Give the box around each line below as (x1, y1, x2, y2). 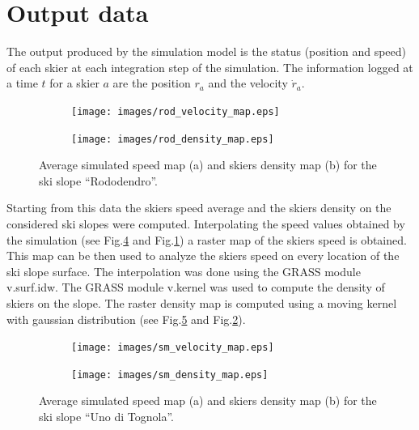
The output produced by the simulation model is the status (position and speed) (6, 43, 407, 60)
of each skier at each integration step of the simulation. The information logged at (6, 58, 413, 75)
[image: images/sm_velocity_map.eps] (71, 342, 274, 354)
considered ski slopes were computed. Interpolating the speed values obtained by (6, 215, 405, 232)
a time (6, 75, 38, 92)
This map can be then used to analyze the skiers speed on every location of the (6, 247, 400, 264)
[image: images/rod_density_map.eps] (71, 133, 274, 145)
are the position (112, 75, 191, 92)
